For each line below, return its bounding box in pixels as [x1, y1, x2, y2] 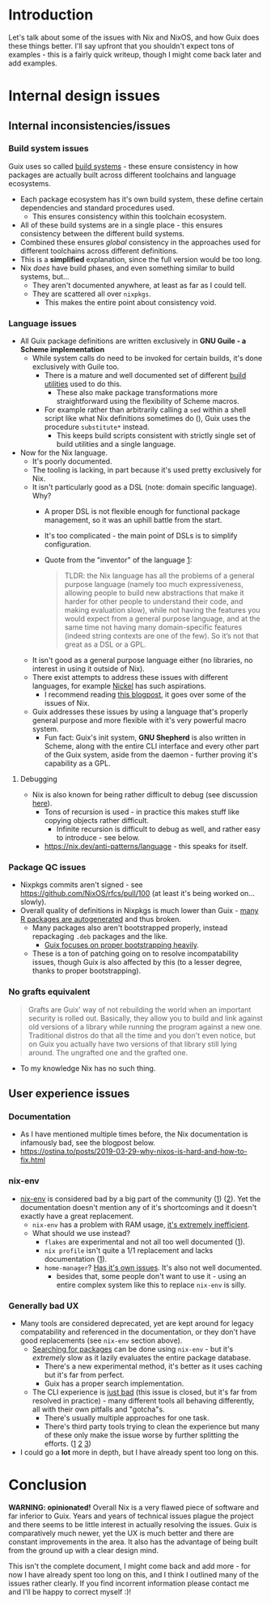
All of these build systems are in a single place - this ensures [19, 220, 223, 230]
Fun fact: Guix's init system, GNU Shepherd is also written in [44, 732, 247, 742]
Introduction [8, 6, 94, 24]
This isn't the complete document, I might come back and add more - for [8, 1560, 251, 1571]
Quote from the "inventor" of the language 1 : [44, 555, 193, 565]
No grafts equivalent [8, 986, 91, 997]
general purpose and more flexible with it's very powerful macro [32, 715, 247, 725]
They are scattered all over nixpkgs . [32, 289, 151, 299]
